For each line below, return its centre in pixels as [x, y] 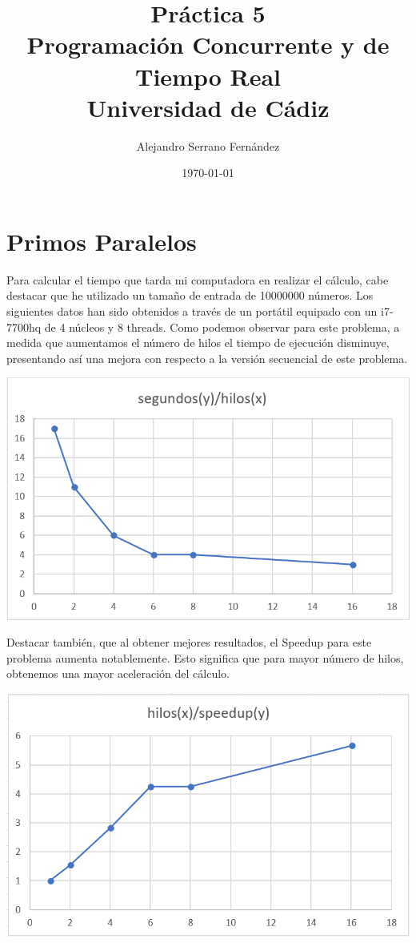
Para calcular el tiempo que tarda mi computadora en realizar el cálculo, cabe [198, 279]
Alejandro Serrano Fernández [208, 145]
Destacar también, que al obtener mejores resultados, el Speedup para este [189, 642]
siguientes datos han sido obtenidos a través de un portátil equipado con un [192, 311]
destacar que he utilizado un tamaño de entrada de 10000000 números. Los [190, 295]
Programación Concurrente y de [208, 44]
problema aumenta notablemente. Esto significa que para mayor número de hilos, [205, 657]
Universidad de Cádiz [208, 107]
